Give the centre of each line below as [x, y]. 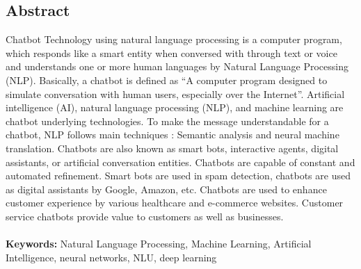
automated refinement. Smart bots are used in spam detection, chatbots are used [178, 176]
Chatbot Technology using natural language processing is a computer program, [174, 39]
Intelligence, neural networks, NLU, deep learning [111, 257]
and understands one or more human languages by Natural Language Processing [177, 66]
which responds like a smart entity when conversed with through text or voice [171, 52]
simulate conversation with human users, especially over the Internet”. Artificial [175, 93]
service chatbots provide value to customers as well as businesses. [145, 216]
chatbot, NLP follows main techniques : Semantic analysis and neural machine [173, 134]
